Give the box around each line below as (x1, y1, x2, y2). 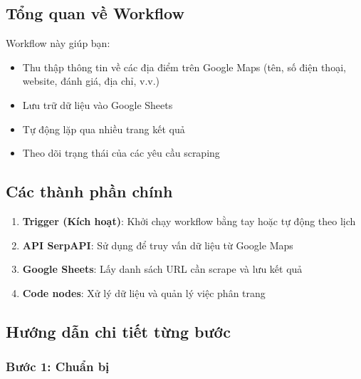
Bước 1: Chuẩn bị (6, 358, 110, 375)
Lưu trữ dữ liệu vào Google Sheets (22, 97, 173, 112)
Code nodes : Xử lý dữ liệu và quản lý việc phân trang (22, 285, 266, 300)
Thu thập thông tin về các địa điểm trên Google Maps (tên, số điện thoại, (22, 59, 346, 74)
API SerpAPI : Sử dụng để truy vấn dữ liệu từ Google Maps (22, 237, 293, 252)
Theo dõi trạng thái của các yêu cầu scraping (22, 145, 220, 160)
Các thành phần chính (6, 180, 173, 202)
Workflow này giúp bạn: (6, 36, 110, 51)
